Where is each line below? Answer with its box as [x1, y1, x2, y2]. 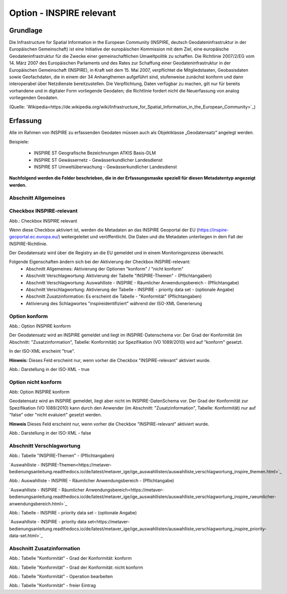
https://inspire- [198, 227, 229, 232]
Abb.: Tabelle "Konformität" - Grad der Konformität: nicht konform [9, 564, 143, 570]
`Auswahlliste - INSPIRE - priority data [9, 519, 86, 525]
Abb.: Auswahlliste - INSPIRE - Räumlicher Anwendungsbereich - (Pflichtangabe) [9, 478, 174, 484]
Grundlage [9, 26, 43, 35]
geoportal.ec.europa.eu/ [9, 234, 59, 240]
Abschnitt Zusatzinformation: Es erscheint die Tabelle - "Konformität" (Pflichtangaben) [26, 293, 202, 299]
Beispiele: [9, 138, 29, 144]
